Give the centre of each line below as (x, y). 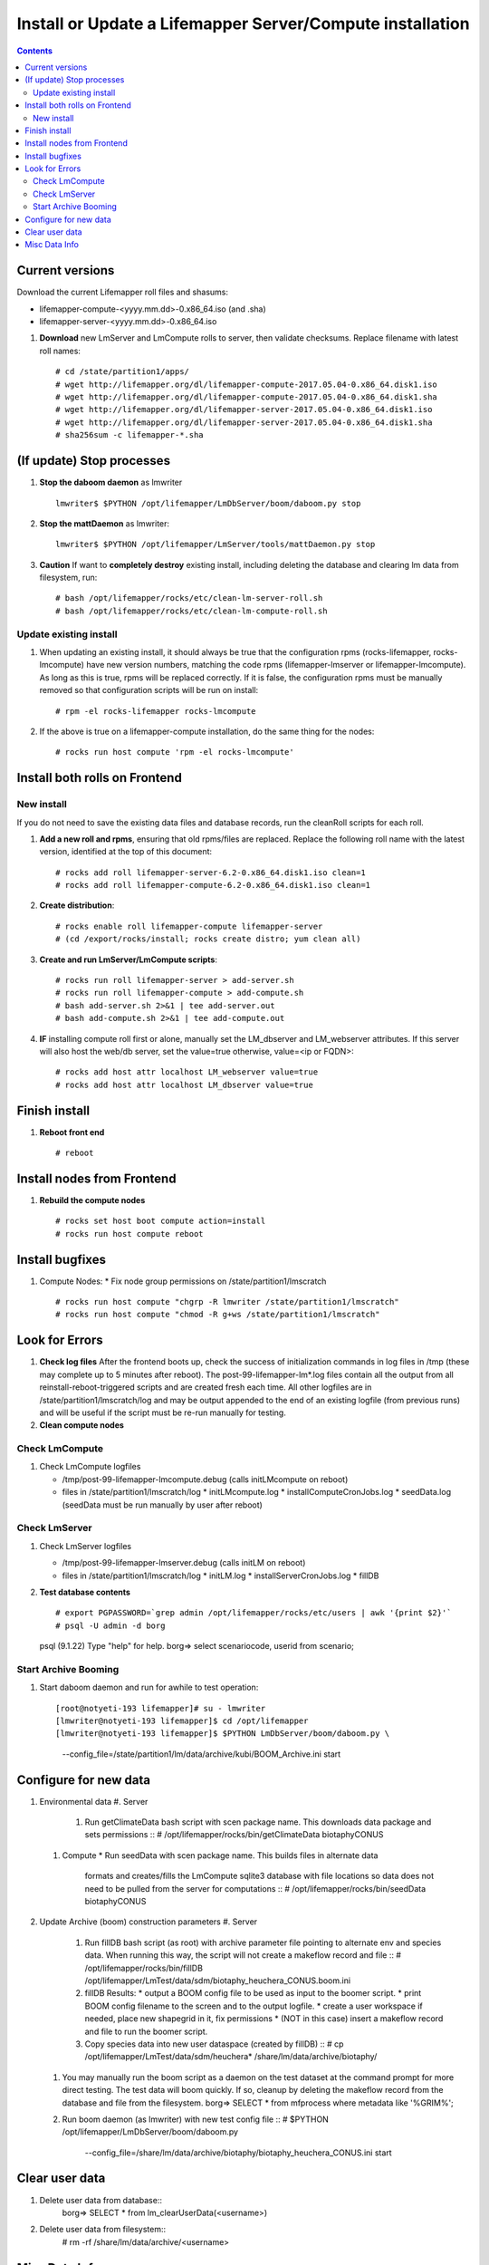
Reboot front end (72, 1132)
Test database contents (85, 1592)
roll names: (60, 351)
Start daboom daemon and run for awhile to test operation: (149, 1687)
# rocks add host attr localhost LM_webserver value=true (187, 1072)
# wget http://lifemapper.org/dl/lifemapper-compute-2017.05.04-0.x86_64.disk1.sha (247, 397)
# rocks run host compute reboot (129, 1234)
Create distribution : (77, 905)
